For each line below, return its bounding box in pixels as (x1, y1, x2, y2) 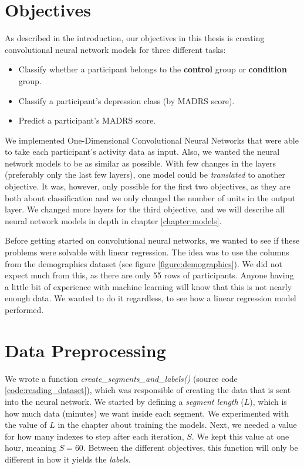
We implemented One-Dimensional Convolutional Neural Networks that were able (5, 134, 299, 146)
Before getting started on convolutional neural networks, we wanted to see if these (5, 234, 300, 247)
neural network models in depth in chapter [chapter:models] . (5, 214, 222, 227)
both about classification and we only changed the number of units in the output (5, 191, 296, 204)
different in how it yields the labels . (5, 453, 131, 465)
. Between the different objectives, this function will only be (83, 441, 298, 454)
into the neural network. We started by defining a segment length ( (5, 395, 244, 407)
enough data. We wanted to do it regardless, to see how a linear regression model (5, 292, 296, 304)
